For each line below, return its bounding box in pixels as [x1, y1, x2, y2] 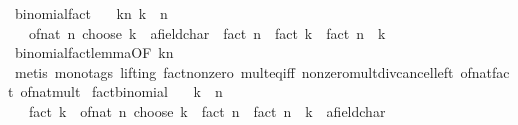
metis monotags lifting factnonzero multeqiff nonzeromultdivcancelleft [14, 61, 454, 82]
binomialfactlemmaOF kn [14, 42, 174, 63]
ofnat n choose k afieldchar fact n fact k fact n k [28, 22, 386, 43]
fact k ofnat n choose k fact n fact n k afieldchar [28, 100, 386, 121]
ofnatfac [460, 61, 510, 82]
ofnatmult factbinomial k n [20, 81, 223, 102]
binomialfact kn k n [14, 3, 168, 23]
